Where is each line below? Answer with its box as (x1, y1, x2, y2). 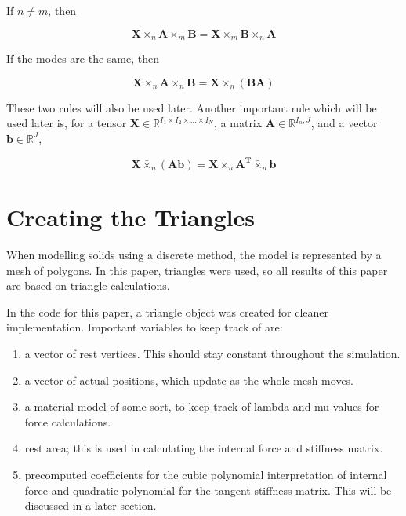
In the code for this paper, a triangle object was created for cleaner (6, 303, 329, 320)
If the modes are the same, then (6, 50, 159, 67)
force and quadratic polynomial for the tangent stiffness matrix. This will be (24, 481, 392, 498)
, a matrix (214, 115, 263, 131)
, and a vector (310, 115, 378, 131)
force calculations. (24, 413, 111, 430)
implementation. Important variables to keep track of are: (6, 319, 283, 335)
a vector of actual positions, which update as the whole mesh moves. (24, 371, 354, 388)
